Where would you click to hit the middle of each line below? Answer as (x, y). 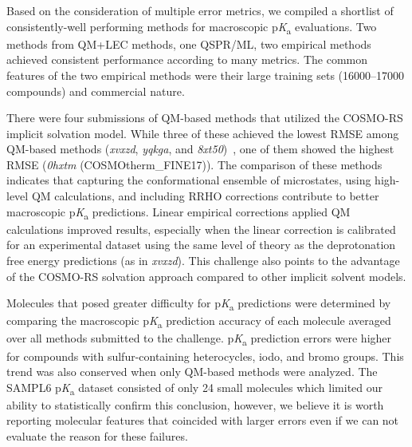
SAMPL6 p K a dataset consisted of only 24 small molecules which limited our (195, 388)
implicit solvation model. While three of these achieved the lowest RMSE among (203, 133)
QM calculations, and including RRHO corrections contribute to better (205, 196)
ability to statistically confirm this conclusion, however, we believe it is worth (195, 404)
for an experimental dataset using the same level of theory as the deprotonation (201, 245)
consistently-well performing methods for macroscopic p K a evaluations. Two (192, 27)
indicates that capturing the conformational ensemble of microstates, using (189, 180)
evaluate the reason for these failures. (97, 436)
